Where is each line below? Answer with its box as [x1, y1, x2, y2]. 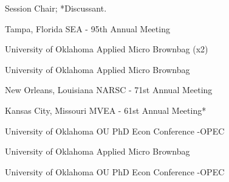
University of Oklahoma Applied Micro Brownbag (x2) [5, 43, 208, 55]
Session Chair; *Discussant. [5, 2, 107, 14]
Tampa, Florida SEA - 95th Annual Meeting [5, 22, 170, 35]
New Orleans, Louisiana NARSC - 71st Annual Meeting [5, 83, 213, 96]
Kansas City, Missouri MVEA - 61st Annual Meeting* [5, 103, 207, 116]
